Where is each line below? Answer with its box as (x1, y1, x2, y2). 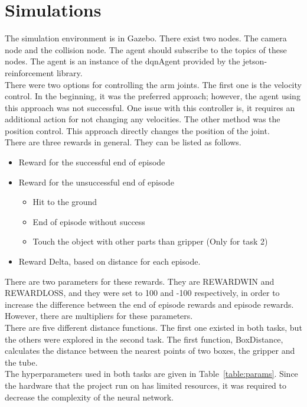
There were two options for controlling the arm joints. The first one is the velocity (5, 78, 302, 90)
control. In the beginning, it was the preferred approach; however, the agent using (5, 90, 301, 102)
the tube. (5, 356, 38, 368)
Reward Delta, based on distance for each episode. (18, 255, 201, 268)
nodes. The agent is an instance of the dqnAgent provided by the (5, 55, 240, 67)
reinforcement (5, 66, 54, 79)
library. (56, 66, 83, 79)
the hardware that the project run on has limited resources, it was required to (5, 379, 287, 391)
